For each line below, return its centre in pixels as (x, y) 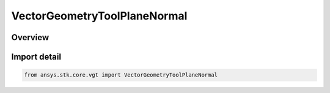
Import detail (36, 57)
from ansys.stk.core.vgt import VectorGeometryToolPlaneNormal (121, 75)
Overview (30, 37)
